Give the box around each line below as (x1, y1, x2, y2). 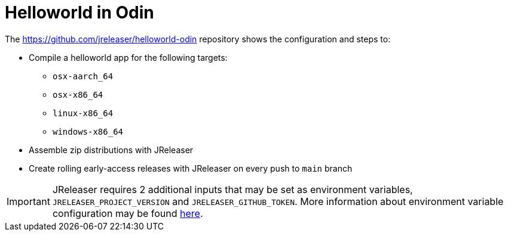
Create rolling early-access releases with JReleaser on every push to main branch (29, 163, 353, 173)
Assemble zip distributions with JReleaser (29, 144, 194, 155)
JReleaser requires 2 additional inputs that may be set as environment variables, (52, 183, 413, 195)
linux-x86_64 (53, 108, 114, 118)
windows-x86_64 (53, 126, 124, 136)
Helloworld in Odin (5, 2, 154, 23)
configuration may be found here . (52, 207, 203, 219)
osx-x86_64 (53, 89, 103, 100)
